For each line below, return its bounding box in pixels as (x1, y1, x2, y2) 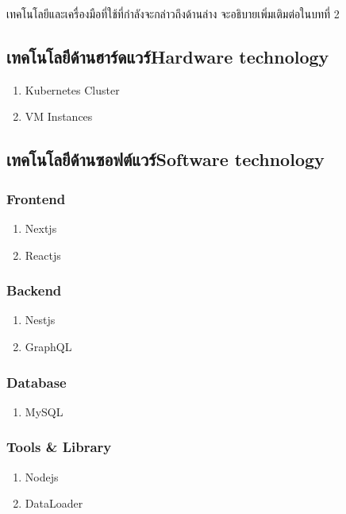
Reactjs (25, 246, 61, 263)
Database (6, 372, 67, 392)
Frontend (6, 188, 66, 208)
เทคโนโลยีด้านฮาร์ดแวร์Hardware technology (6, 44, 329, 68)
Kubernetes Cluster (25, 81, 120, 98)
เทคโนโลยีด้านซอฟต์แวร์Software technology (6, 147, 325, 172)
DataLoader (25, 495, 83, 512)
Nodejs (25, 468, 59, 485)
